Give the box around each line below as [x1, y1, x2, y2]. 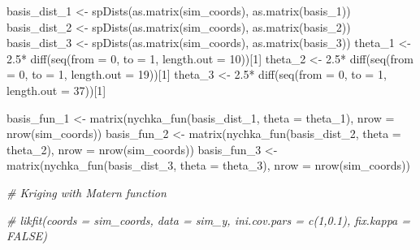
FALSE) [6, 227, 47, 244]
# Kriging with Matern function [6, 183, 167, 200]
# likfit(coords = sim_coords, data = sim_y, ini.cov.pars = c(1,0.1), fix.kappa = [6, 211, 411, 228]
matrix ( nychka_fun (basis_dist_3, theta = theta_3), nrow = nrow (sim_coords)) [6, 157, 410, 174]
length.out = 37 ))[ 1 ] [6, 81, 106, 98]
